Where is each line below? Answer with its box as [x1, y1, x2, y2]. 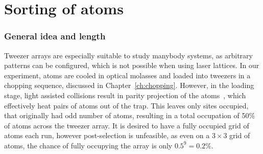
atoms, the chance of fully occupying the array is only [4, 140, 173, 150]
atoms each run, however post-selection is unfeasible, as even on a [4, 130, 210, 141]
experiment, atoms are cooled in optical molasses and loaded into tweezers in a [4, 70, 251, 80]
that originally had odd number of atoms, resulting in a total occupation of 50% [4, 110, 255, 121]
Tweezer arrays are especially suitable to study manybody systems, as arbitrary [4, 50, 253, 60]
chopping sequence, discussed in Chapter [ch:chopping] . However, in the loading [4, 80, 254, 91]
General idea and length [4, 30, 106, 42]
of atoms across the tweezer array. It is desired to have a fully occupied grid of [4, 120, 249, 130]
